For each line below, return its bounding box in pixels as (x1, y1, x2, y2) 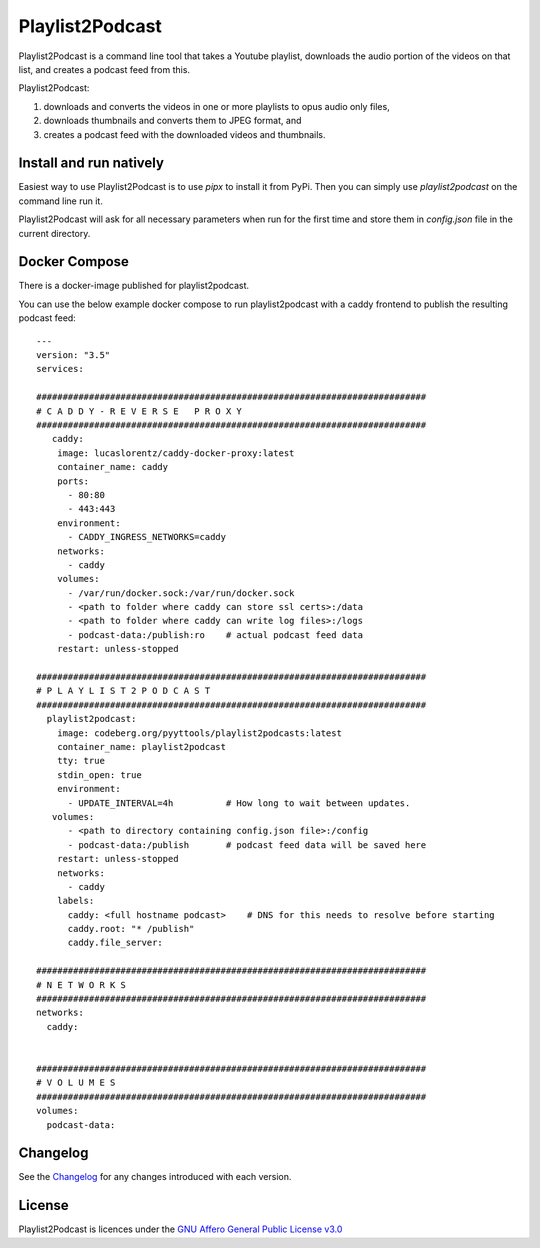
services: (36, 363, 84, 375)
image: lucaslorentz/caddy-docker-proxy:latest (56, 447, 295, 459)
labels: (56, 895, 95, 907)
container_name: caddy (56, 461, 169, 473)
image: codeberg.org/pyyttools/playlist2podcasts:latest (56, 727, 342, 739)
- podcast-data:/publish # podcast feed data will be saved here (67, 839, 427, 850)
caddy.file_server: (67, 937, 164, 949)
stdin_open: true (56, 769, 142, 780)
